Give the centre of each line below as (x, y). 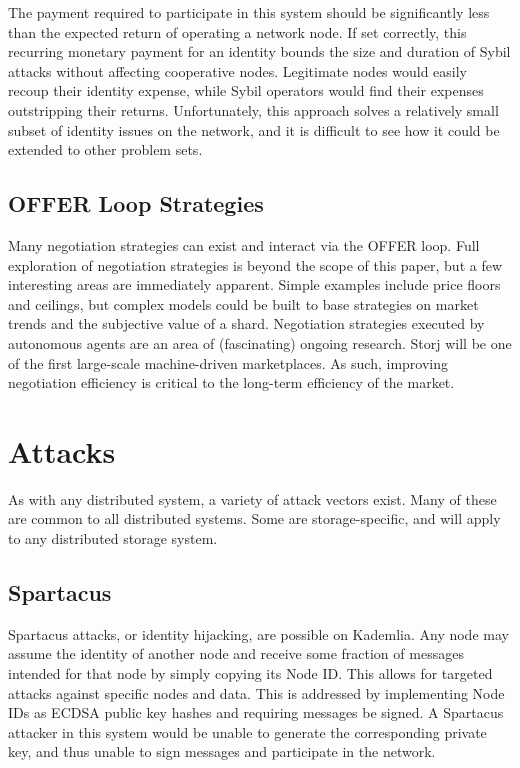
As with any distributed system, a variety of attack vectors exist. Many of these (252, 498)
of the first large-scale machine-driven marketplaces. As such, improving (228, 362)
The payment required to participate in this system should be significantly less (249, 12)
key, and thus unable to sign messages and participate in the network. (222, 751)
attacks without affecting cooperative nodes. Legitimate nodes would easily (238, 70)
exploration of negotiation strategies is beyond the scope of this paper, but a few (255, 264)
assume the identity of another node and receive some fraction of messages (236, 653)
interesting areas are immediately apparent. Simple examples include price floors (254, 284)
